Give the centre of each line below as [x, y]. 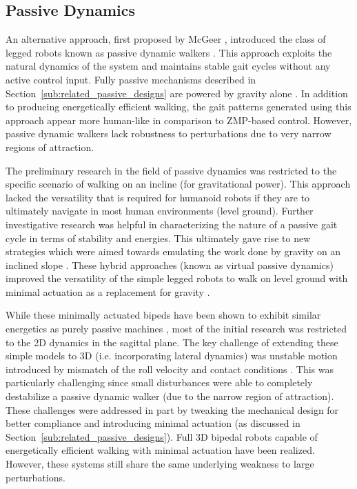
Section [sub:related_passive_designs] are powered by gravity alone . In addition [177, 93]
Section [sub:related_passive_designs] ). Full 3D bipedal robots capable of [162, 436]
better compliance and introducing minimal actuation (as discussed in [153, 423]
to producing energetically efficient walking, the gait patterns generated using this [178, 107]
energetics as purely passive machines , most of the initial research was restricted [176, 329]
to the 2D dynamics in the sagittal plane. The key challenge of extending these [172, 342]
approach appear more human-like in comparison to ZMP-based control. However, [179, 120]
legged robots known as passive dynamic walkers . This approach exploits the [169, 52]
